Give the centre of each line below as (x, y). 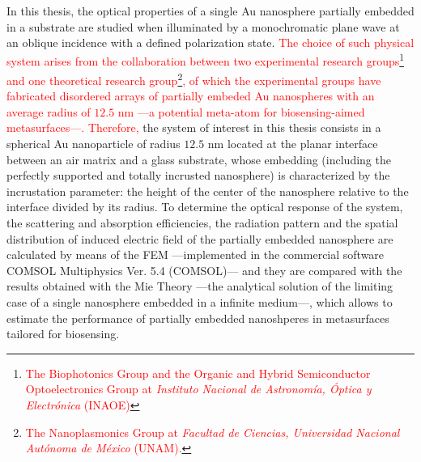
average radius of (49, 111)
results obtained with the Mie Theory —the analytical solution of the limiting (200, 286)
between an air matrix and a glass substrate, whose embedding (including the (199, 159)
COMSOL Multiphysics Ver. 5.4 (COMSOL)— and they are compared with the (204, 270)
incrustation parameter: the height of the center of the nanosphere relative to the (208, 191)
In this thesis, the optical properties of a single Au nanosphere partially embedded (210, 11)
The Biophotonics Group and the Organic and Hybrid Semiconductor (198, 373)
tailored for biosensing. (63, 334)
